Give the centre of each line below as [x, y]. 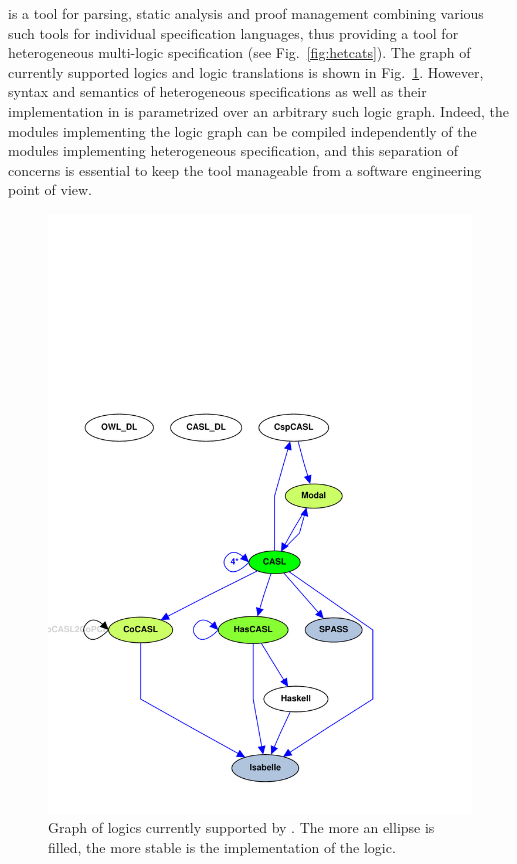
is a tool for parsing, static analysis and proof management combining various [246, 13]
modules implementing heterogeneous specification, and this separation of [233, 150]
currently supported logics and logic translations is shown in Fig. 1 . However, [246, 71]
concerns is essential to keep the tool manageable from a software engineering [245, 169]
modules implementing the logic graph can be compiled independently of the [242, 130]
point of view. [50, 189]
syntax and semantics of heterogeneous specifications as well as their [217, 91]
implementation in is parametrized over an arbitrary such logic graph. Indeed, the [258, 110]
